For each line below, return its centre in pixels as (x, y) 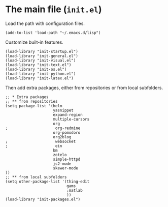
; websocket (41, 141)
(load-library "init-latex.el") (39, 78)
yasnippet (63, 110)
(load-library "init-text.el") (38, 65)
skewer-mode (66, 168)
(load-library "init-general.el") (42, 56)
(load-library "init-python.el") (41, 74)
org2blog (62, 137)
